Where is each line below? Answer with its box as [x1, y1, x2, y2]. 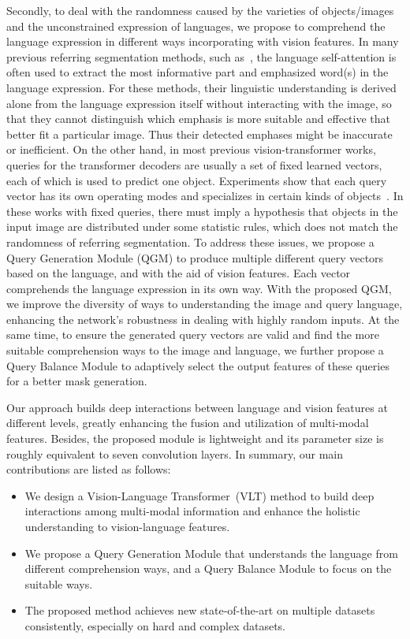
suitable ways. [24, 575, 93, 592]
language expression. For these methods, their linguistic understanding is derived [6, 79, 397, 95]
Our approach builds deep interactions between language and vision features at [6, 399, 388, 415]
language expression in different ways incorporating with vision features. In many [6, 33, 399, 50]
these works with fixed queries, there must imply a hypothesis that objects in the [6, 202, 398, 219]
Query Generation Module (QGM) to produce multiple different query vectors [6, 249, 384, 266]
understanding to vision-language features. [24, 518, 230, 534]
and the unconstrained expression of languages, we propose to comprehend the [6, 17, 386, 34]
